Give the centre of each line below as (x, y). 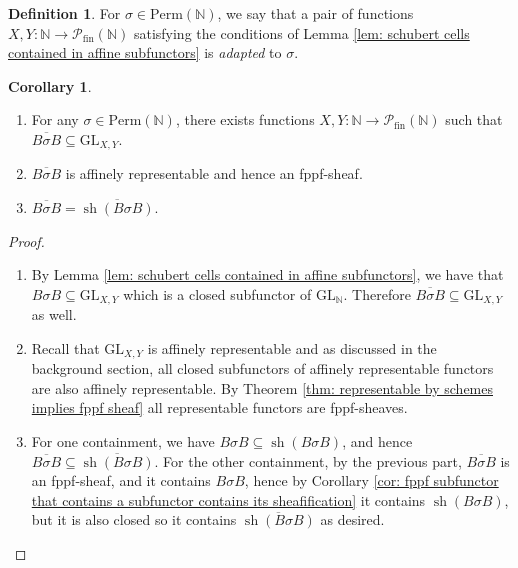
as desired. (352, 519)
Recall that (65, 347)
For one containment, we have (123, 441)
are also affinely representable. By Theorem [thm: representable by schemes (262, 387)
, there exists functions (245, 119)
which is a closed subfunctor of (217, 293)
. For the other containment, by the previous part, (308, 460)
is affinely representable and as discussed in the (292, 347)
